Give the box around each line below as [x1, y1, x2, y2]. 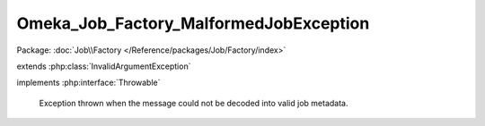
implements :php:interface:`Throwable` [16, 77, 161, 88]
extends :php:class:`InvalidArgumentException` [16, 61, 191, 71]
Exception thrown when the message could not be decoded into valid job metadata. [39, 97, 348, 108]
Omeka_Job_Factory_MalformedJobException [16, 13, 370, 33]
